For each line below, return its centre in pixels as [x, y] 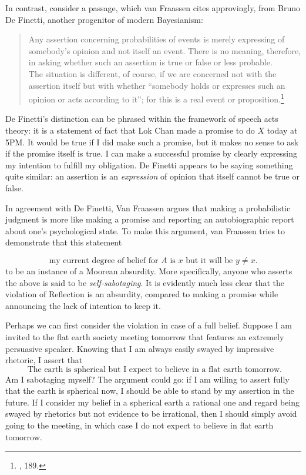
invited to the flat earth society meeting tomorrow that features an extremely [145, 336]
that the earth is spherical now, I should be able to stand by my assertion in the [150, 391]
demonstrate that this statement [64, 242]
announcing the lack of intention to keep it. [83, 305]
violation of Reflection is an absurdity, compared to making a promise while [142, 294]
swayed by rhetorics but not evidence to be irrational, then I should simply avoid [151, 413]
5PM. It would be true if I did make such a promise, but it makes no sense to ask [152, 142]
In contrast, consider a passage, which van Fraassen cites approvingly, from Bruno [153, 8]
